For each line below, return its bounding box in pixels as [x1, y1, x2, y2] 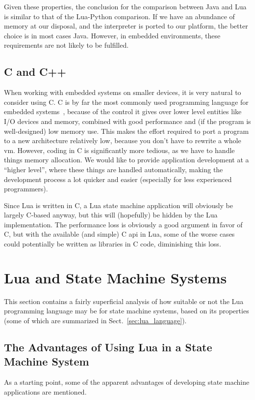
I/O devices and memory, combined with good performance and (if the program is [4, 116, 251, 126]
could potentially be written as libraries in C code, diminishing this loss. [4, 239, 221, 249]
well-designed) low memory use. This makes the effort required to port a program [4, 125, 249, 136]
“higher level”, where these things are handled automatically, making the [4, 164, 223, 174]
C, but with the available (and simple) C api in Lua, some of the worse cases [4, 229, 235, 239]
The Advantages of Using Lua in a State [4, 339, 212, 354]
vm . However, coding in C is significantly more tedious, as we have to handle [4, 145, 235, 155]
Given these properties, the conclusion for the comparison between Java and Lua [4, 1, 247, 11]
